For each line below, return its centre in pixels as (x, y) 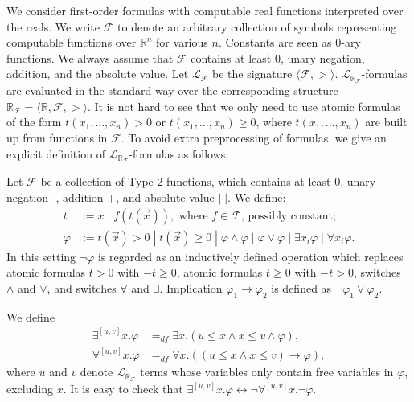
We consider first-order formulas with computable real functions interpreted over (205, 10)
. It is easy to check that (123, 389)
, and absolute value (165, 197)
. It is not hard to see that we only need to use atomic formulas (244, 106)
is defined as (301, 287)
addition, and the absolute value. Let (98, 74)
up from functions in (57, 138)
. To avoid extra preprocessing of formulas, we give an (254, 138)
